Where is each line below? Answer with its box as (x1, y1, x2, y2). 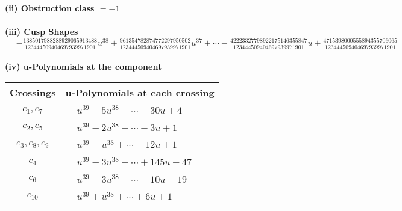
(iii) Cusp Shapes (5, 25, 78, 38)
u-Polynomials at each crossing (65, 85, 215, 99)
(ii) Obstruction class (5, 2, 95, 14)
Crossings (10, 85, 56, 99)
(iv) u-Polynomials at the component (5, 60, 162, 73)
